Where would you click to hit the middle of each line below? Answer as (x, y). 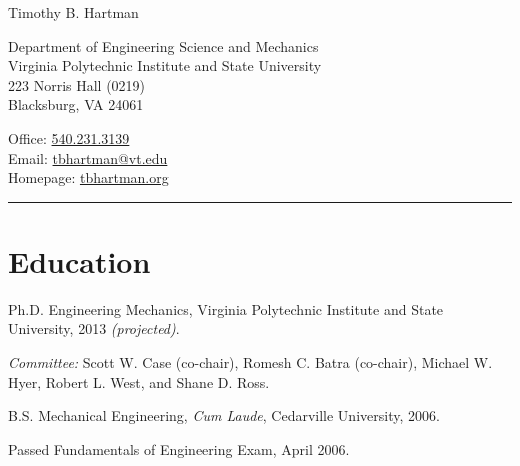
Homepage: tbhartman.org (88, 177)
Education (79, 260)
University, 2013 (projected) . (94, 328)
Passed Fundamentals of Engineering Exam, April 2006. (179, 448)
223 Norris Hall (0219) (77, 84)
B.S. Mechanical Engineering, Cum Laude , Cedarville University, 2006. (224, 415)
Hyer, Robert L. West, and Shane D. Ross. (139, 381)
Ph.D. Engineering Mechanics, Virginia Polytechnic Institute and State (226, 308)
